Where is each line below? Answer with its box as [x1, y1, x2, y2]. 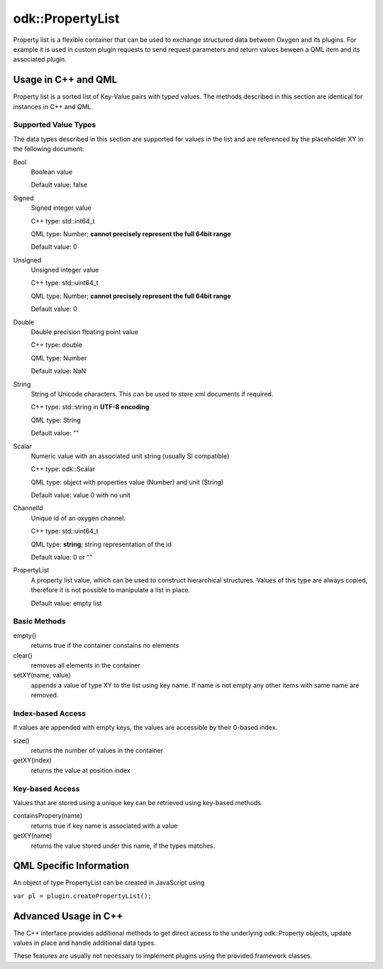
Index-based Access [13, 708, 87, 718]
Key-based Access [13, 784, 80, 794]
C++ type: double [30, 340, 83, 349]
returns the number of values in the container [30, 746, 164, 755]
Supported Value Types [13, 120, 96, 130]
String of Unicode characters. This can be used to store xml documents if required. [30, 389, 274, 398]
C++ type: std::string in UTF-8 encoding [30, 403, 150, 411]
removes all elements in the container [30, 660, 141, 670]
